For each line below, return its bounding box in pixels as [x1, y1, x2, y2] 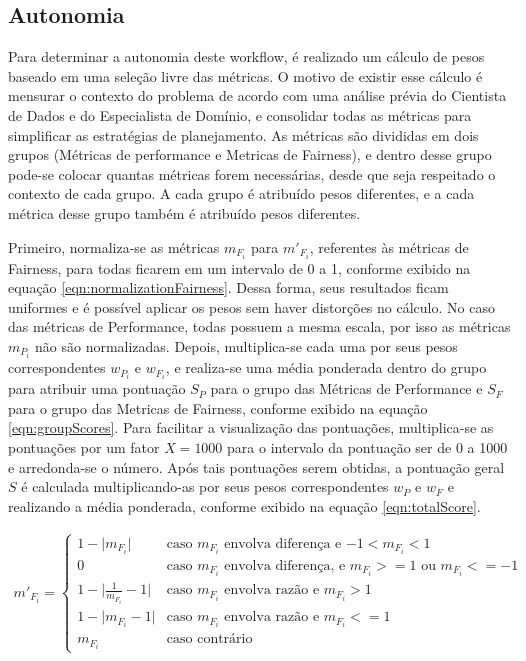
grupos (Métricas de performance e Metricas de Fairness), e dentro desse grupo [8, 144, 492, 165]
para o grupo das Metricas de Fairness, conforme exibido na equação [8, 397, 428, 418]
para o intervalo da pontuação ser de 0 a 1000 [227, 436, 508, 457]
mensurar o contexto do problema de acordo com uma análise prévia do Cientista [8, 85, 507, 106]
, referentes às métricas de [309, 236, 469, 257]
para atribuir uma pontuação [8, 378, 186, 399]
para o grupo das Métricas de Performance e [210, 378, 483, 399]
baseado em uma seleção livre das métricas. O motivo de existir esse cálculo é [8, 65, 483, 86]
